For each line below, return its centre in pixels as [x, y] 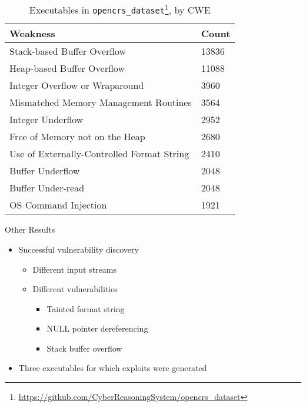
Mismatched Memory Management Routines [101, 102]
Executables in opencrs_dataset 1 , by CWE [120, 9]
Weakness [32, 34]
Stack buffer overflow [84, 348]
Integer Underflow [46, 120]
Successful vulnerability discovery [79, 249]
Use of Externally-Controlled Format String [99, 154]
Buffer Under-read [47, 188]
